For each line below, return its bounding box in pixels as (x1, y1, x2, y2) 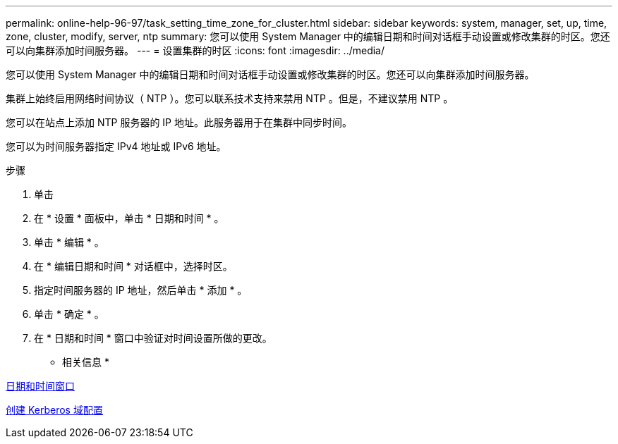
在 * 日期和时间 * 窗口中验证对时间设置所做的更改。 (34, 332, 272, 344)
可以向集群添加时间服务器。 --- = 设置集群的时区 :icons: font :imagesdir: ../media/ (6, 44, 385, 56)
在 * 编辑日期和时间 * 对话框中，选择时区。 (34, 260, 233, 272)
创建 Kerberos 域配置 (6, 404, 103, 416)
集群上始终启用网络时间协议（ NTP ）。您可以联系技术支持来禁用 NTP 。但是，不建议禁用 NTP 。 (6, 92, 454, 104)
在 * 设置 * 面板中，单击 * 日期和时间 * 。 (34, 212, 224, 224)
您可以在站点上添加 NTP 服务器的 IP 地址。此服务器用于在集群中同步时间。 (6, 116, 352, 128)
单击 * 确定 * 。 (34, 308, 104, 320)
